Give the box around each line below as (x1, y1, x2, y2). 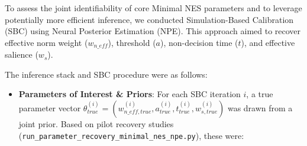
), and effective (241, 36, 295, 48)
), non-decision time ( (160, 36, 238, 48)
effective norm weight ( (5, 36, 88, 48)
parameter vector (18, 102, 81, 114)
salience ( (5, 48, 38, 61)
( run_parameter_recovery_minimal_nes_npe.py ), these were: (18, 129, 244, 141)
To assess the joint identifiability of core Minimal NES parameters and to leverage (5, 2, 302, 14)
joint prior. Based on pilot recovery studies (18, 118, 174, 130)
